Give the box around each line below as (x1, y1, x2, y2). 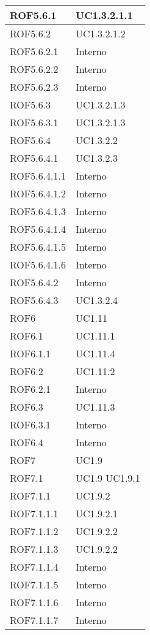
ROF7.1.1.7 (10, 613, 59, 627)
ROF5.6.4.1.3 (10, 204, 66, 218)
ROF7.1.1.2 (10, 524, 59, 538)
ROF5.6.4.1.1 (10, 169, 66, 183)
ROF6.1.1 (10, 346, 51, 360)
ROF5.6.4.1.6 (10, 257, 66, 272)
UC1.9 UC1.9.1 (76, 471, 140, 485)
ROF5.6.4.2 (10, 275, 59, 289)
